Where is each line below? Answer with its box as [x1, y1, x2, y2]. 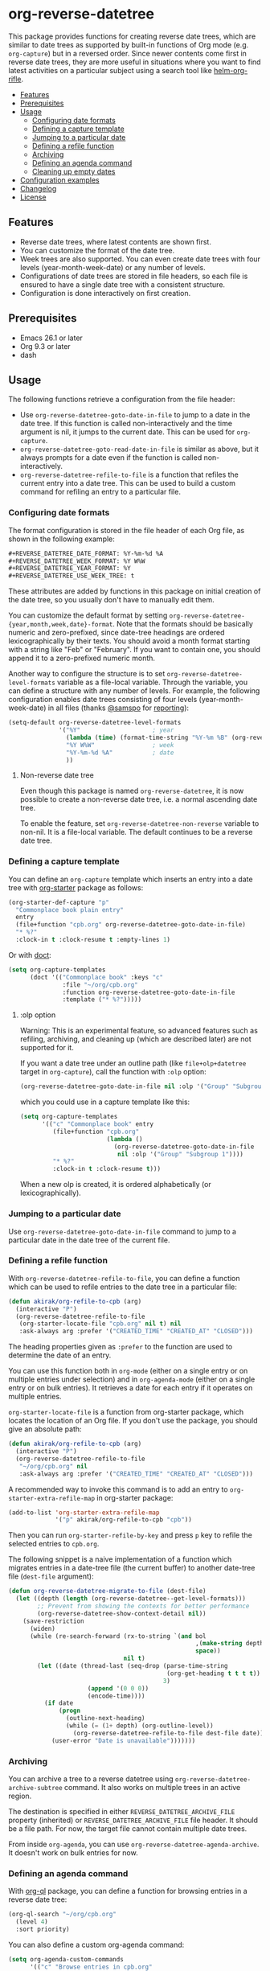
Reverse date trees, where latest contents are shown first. [19, 236, 211, 246]
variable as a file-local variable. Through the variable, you [57, 677, 247, 688]
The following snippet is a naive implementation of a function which [8, 1554, 232, 1564]
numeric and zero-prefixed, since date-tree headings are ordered [8, 628, 225, 638]
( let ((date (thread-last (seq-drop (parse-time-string [37, 1662, 228, 1670]
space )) [195, 1647, 221, 1655]
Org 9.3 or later [19, 341, 71, 351]
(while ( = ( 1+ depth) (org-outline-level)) [65, 1722, 215, 1730]
